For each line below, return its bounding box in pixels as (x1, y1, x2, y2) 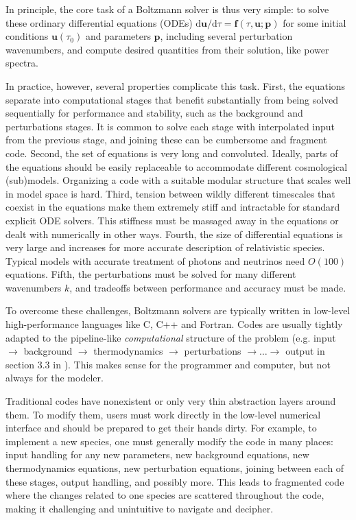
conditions (5, 29, 49, 43)
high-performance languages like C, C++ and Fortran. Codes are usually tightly (5, 317, 343, 331)
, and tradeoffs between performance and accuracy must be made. (69, 280, 346, 294)
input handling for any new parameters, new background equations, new (5, 447, 309, 462)
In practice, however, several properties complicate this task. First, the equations (5, 78, 346, 93)
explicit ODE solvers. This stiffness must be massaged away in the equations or (5, 213, 339, 227)
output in (285, 344, 325, 358)
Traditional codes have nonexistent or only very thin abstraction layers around (5, 394, 336, 408)
